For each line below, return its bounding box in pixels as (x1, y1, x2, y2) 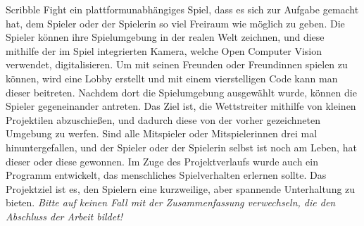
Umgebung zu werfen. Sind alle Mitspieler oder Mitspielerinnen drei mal (6, 126, 318, 141)
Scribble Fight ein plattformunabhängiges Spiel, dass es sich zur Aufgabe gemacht (6, 2, 359, 16)
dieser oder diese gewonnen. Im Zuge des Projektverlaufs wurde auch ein (6, 153, 319, 168)
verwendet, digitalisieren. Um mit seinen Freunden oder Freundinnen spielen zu (6, 57, 348, 72)
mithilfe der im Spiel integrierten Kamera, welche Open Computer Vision (6, 43, 322, 58)
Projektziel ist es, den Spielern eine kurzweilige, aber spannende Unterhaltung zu (6, 181, 356, 196)
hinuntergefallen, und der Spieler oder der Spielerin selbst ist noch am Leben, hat (6, 139, 357, 154)
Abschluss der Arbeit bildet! (6, 208, 123, 223)
